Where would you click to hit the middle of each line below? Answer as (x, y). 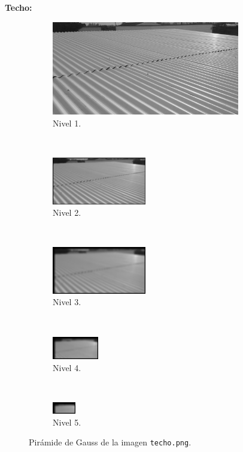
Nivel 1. (67, 123)
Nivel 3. (67, 302)
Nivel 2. (67, 213)
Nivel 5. (67, 422)
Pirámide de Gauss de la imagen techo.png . (110, 442)
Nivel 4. (67, 367)
